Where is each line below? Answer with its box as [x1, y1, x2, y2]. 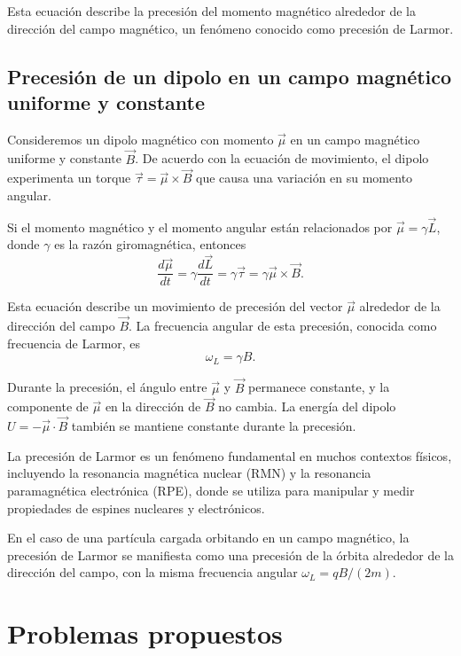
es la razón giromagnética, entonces [54, 235, 246, 254]
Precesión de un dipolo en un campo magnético [7, 62, 452, 90]
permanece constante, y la [248, 378, 390, 396]
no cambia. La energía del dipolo [218, 397, 396, 416]
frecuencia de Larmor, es [7, 333, 141, 352]
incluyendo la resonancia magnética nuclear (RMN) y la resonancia [7, 464, 371, 482]
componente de [7, 397, 89, 416]
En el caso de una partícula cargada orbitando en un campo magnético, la [7, 528, 410, 547]
